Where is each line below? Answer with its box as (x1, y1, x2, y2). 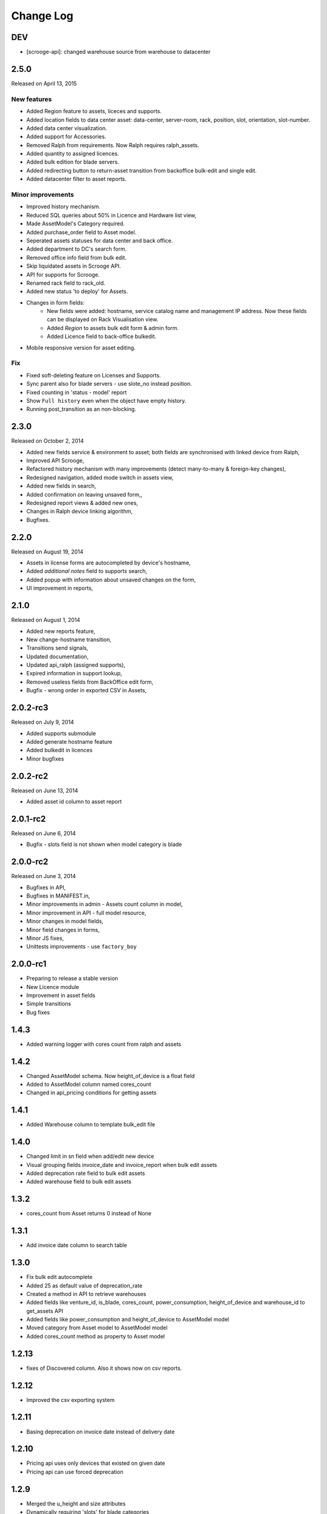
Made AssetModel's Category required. (26, 220, 125, 227)
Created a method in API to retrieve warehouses (26, 1290, 147, 1297)
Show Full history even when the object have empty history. (26, 397, 187, 404)
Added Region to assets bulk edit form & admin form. (47, 324, 179, 331)
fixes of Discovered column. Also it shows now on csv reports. (26, 1364, 182, 1372)
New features (11, 94, 52, 103)
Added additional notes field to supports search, (26, 567, 148, 575)
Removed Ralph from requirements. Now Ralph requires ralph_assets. (26, 141, 200, 148)
